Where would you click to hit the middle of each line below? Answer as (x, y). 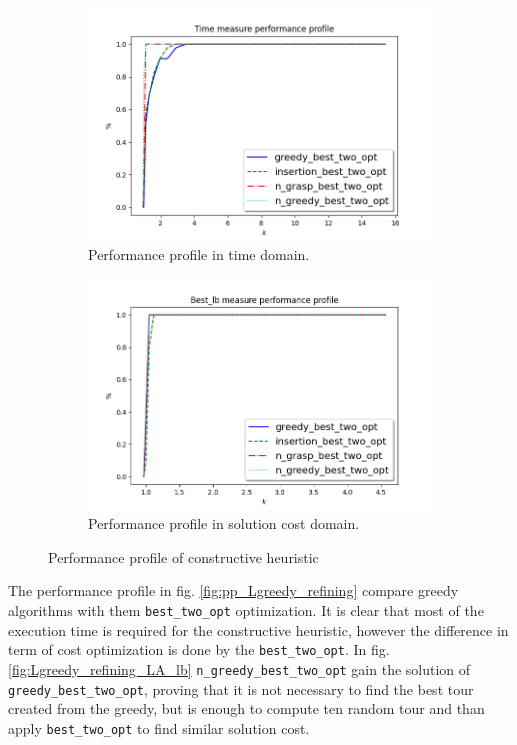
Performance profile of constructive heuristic (183, 556)
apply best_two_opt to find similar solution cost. (159, 727)
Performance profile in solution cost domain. (224, 523)
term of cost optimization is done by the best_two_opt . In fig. (199, 649)
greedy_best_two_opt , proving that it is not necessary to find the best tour (241, 688)
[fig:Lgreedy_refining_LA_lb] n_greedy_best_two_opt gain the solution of (239, 668)
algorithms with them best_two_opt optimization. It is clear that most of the (246, 610)
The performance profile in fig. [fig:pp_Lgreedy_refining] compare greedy (233, 590)
